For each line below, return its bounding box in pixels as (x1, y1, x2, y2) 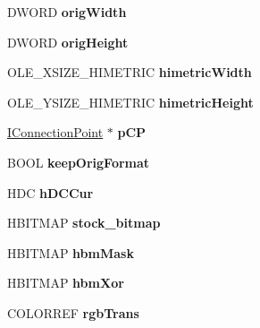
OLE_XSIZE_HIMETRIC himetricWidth (7, 63, 252, 82)
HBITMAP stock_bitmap (7, 213, 161, 232)
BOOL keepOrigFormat (7, 152, 150, 171)
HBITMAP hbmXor (7, 273, 124, 292)
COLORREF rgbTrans (7, 303, 139, 322)
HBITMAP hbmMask (7, 243, 134, 262)
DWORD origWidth (7, 3, 127, 21)
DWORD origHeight (7, 32, 129, 51)
